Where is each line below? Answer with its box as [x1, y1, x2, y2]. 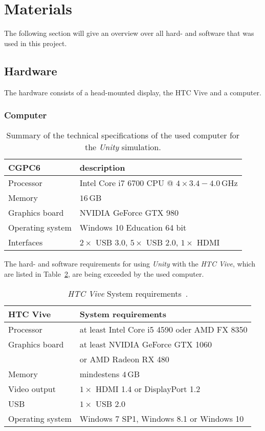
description [79, 161, 125, 174]
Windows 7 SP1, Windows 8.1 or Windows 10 [79, 412, 244, 424]
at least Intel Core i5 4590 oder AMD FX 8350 [79, 323, 248, 335]
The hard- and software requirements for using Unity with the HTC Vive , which [4, 258, 255, 269]
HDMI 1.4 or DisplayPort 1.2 [95, 382, 201, 395]
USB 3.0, [95, 236, 128, 249]
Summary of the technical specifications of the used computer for [6, 129, 240, 141]
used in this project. [4, 37, 67, 48]
